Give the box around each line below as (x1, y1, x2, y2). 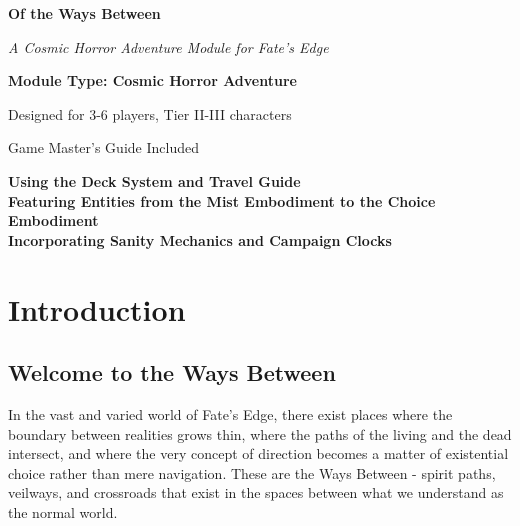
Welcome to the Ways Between (8, 357, 336, 388)
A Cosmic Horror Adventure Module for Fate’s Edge (8, 36, 329, 57)
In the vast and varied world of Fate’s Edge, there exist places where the (8, 403, 453, 424)
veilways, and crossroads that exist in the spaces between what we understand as (8, 482, 504, 503)
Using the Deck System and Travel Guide (8, 170, 301, 191)
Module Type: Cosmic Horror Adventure (8, 70, 297, 91)
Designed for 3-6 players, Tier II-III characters (8, 103, 292, 124)
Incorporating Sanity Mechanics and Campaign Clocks (8, 229, 392, 250)
